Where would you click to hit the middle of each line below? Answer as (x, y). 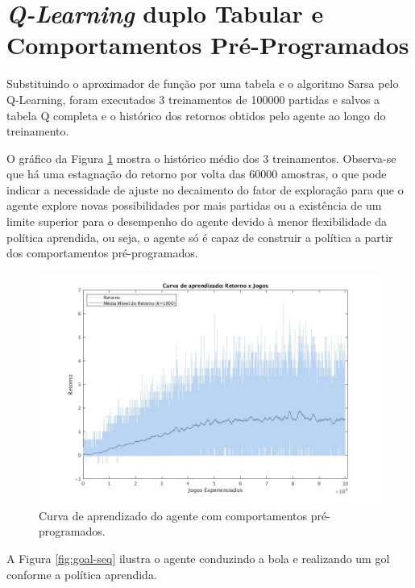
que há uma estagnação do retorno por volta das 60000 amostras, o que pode (197, 174)
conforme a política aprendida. (82, 574)
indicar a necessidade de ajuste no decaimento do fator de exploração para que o (205, 189)
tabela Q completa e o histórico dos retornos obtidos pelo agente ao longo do (196, 115)
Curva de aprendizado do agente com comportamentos (173, 515)
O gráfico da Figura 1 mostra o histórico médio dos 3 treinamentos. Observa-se (201, 158)
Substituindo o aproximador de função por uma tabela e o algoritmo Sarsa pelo (203, 83)
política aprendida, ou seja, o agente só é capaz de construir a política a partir (200, 237)
